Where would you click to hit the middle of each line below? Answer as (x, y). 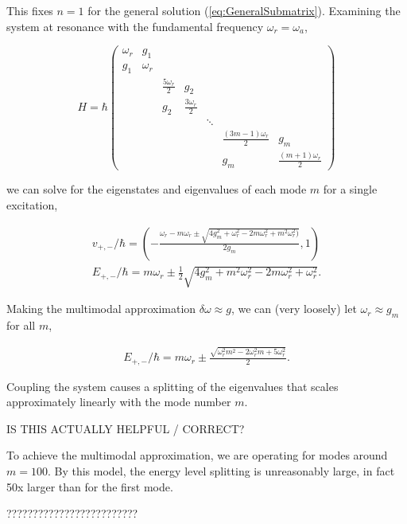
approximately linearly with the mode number (119, 402)
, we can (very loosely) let (294, 309)
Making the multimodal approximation (101, 309)
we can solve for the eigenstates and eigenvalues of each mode (157, 189)
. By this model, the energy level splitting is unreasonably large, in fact (221, 471)
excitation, (32, 204)
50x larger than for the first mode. (90, 486)
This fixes (30, 10)
